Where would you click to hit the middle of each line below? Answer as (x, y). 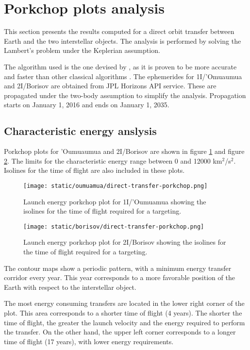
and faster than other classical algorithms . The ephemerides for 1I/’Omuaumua (123, 76)
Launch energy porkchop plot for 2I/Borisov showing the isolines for (125, 242)
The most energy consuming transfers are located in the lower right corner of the (124, 303)
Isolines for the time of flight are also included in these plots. (94, 170)
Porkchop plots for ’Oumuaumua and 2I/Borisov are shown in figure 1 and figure (124, 151)
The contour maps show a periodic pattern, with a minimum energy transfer (118, 268)
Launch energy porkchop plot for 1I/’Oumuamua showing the (115, 201)
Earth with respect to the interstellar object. (70, 287)
